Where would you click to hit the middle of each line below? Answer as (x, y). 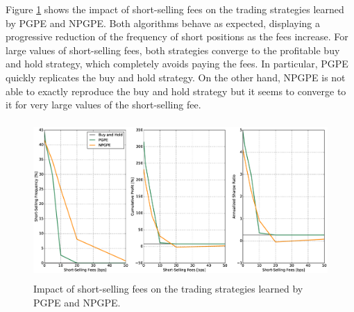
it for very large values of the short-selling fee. (103, 105)
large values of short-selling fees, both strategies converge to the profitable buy (173, 50)
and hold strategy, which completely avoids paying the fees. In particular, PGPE (177, 64)
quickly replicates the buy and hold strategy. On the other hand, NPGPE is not (176, 77)
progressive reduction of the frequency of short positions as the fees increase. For (177, 36)
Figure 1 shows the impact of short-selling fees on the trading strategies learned (175, 9)
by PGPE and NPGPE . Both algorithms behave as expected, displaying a (163, 23)
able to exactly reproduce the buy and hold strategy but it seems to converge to (176, 91)
